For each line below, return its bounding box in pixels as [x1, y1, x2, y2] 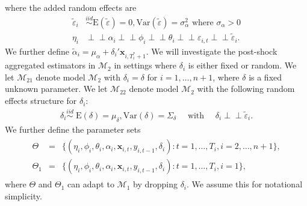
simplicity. [5, 189, 42, 202]
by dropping [133, 178, 178, 190]
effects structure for [5, 94, 77, 107]
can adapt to [67, 178, 114, 190]
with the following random [197, 82, 295, 95]
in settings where [114, 59, 177, 71]
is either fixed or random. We [188, 59, 297, 71]
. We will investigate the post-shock [146, 44, 278, 57]
